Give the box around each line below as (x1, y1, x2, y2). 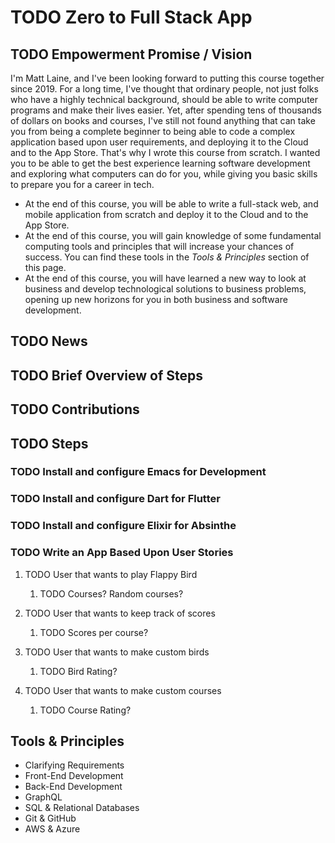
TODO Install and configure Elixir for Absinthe (10, 519, 237, 533)
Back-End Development (24, 781, 123, 793)
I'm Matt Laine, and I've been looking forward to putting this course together (10, 72, 325, 84)
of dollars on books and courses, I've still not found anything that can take (10, 115, 316, 126)
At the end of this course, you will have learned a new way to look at (24, 272, 307, 284)
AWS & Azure (24, 823, 81, 835)
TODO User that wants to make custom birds (24, 646, 210, 658)
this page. (24, 262, 67, 273)
